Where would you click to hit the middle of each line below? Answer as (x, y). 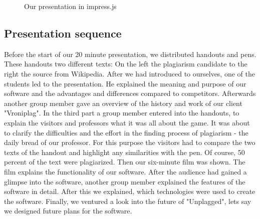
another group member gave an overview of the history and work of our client (123, 103)
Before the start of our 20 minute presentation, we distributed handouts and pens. (130, 54)
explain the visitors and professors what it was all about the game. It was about (127, 122)
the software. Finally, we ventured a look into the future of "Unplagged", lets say (128, 201)
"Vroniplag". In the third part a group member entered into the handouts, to (122, 113)
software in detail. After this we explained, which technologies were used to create (130, 191)
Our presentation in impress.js (70, 6)
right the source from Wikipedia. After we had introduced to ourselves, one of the (129, 73)
